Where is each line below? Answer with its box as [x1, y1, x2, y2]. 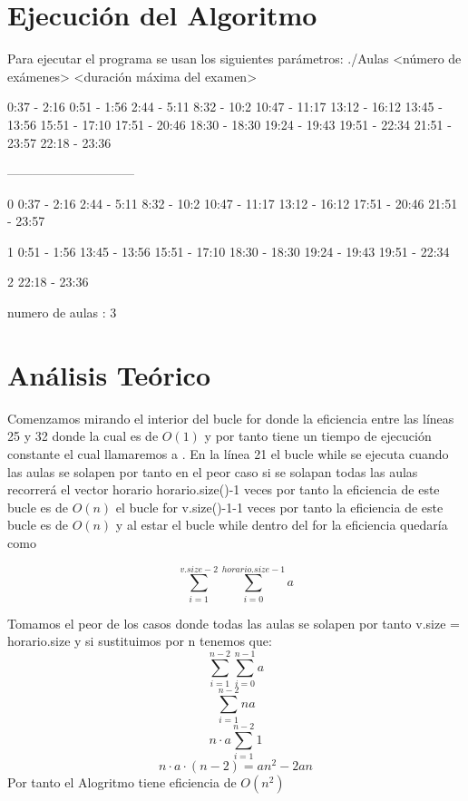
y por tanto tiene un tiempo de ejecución [204, 426, 432, 445]
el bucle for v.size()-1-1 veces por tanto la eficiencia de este [115, 497, 444, 516]
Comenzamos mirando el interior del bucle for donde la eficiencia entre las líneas [7, 408, 454, 427]
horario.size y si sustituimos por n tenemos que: [7, 631, 272, 650]
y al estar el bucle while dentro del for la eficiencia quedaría [115, 515, 448, 534]
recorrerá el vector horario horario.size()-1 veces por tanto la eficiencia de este [7, 480, 440, 499]
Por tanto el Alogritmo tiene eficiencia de [7, 773, 237, 792]
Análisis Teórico [7, 356, 211, 393]
